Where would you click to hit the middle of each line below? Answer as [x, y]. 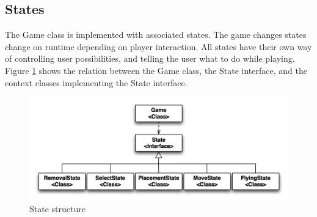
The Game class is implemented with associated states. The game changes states [156, 35]
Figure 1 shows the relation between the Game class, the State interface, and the [156, 70]
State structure [57, 209]
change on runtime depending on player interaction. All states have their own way [158, 46]
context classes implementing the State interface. [96, 82]
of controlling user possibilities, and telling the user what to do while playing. [150, 58]
